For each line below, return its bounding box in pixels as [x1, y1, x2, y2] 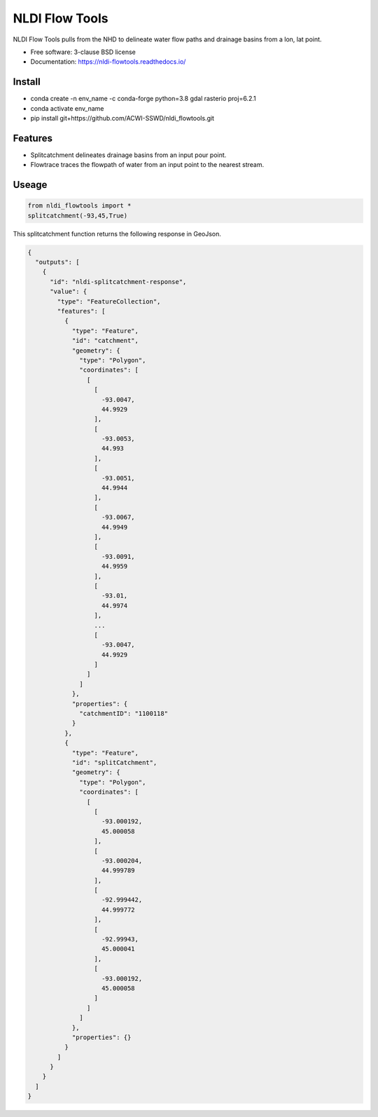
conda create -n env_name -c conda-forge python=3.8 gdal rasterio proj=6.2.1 [30, 95, 256, 103]
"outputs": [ [35, 258, 80, 266]
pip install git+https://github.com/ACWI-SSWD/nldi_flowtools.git [30, 114, 215, 123]
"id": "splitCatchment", [71, 758, 157, 766]
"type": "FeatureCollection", [57, 297, 161, 305]
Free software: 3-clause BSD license [30, 48, 136, 56]
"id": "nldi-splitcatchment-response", [50, 278, 187, 285]
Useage [13, 179, 48, 191]
